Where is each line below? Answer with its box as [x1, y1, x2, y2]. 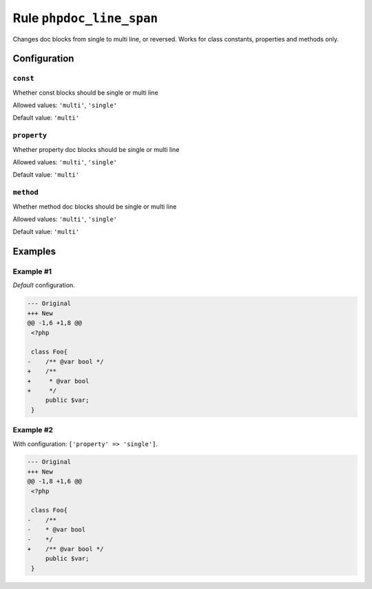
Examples [12, 246, 56, 258]
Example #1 [12, 267, 52, 276]
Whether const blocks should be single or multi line [12, 88, 158, 97]
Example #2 [12, 425, 54, 435]
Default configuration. [12, 281, 75, 289]
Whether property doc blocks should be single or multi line [12, 145, 180, 153]
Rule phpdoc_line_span [12, 10, 158, 26]
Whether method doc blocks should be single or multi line [12, 202, 177, 211]
